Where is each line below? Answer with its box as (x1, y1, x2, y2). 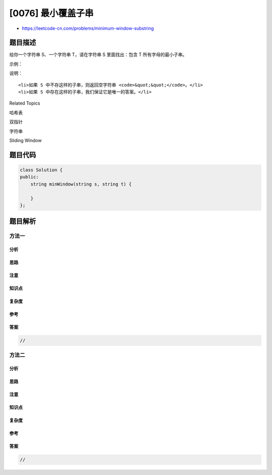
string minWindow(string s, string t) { (30, 181, 132, 187)
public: (20, 174, 39, 180)
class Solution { (20, 167, 63, 173)
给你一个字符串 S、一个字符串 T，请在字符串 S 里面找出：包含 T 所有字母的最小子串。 (9, 52, 187, 58)
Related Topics (9, 100, 40, 106)
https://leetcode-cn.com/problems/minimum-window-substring (22, 25, 154, 31)
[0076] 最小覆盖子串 (9, 8, 94, 19)
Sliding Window (9, 137, 42, 144)
